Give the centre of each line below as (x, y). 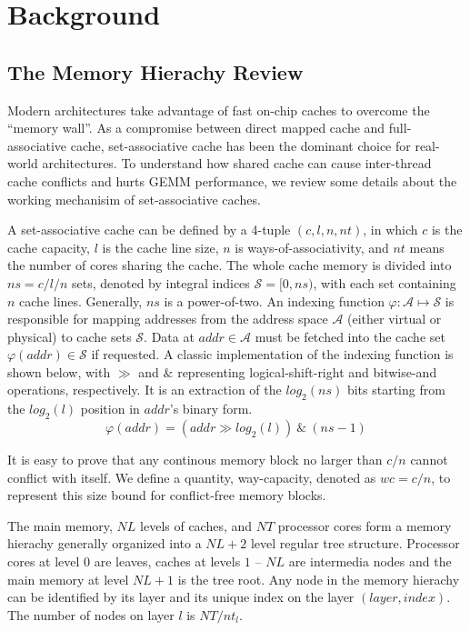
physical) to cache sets (70, 336)
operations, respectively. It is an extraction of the (145, 390)
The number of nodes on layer (91, 614)
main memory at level (68, 579)
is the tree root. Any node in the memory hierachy (319, 579)
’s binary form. (211, 409)
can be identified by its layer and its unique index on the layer (181, 597)
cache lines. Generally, (81, 300)
